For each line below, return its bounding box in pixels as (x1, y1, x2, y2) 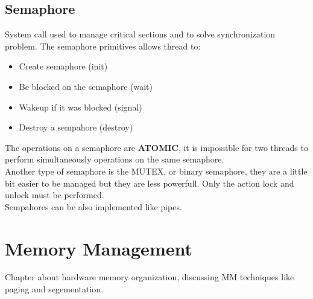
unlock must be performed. (5, 188, 104, 201)
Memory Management (5, 236, 192, 260)
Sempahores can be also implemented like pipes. (5, 200, 182, 213)
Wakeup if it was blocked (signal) (19, 100, 142, 113)
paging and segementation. (5, 283, 104, 295)
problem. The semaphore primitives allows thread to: (5, 39, 201, 52)
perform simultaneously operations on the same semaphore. (5, 153, 224, 166)
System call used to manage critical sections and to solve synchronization (5, 28, 276, 40)
